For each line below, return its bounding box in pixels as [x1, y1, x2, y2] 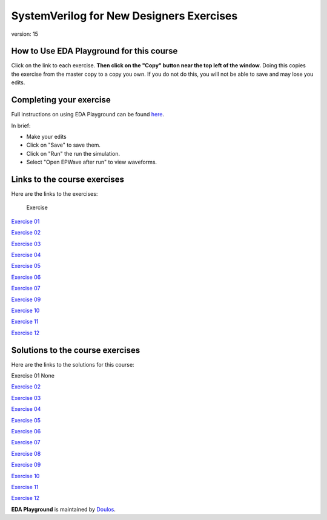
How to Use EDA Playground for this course [11, 46, 178, 56]
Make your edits [26, 133, 67, 140]
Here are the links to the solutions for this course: [11, 361, 134, 368]
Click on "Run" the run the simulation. [26, 150, 121, 157]
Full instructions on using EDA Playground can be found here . [11, 111, 165, 118]
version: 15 [11, 30, 39, 38]
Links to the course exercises [11, 174, 124, 184]
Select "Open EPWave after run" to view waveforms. [26, 158, 157, 166]
